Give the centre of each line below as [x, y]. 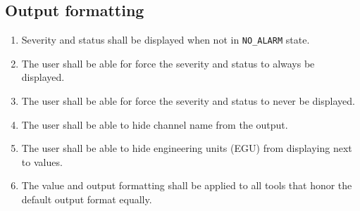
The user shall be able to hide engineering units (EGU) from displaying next [187, 148]
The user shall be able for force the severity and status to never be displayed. [188, 101]
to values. [42, 161]
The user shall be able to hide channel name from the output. [155, 124]
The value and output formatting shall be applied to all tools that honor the [187, 185]
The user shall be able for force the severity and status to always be [168, 63]
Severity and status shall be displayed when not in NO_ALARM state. [166, 40]
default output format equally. [87, 199]
